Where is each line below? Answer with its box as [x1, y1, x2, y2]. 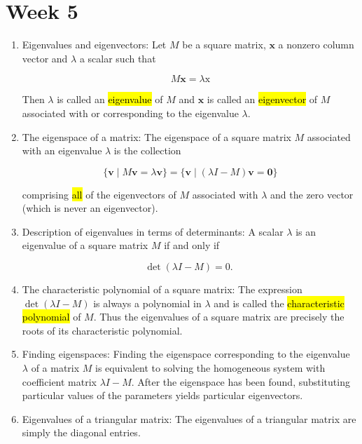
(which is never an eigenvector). [22, 201, 158, 215]
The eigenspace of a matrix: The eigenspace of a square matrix [22, 129, 291, 144]
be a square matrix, [182, 37, 266, 52]
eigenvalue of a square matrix [22, 238, 148, 253]
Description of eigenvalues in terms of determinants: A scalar [22, 224, 284, 238]
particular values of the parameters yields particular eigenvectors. [22, 388, 303, 403]
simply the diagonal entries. [22, 425, 141, 440]
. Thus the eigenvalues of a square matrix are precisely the [93, 309, 344, 324]
